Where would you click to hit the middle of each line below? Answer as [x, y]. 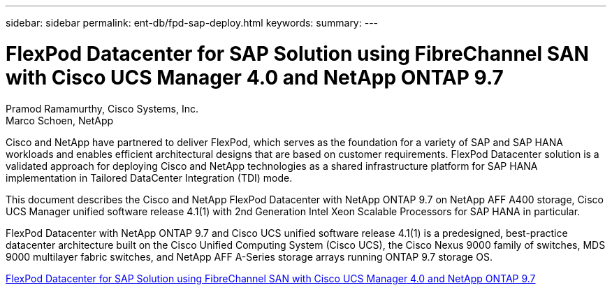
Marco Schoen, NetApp [60, 120]
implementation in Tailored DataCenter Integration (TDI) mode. [149, 177]
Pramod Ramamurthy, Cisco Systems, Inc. [102, 108]
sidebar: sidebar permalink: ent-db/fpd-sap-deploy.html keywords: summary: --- [192, 23]
